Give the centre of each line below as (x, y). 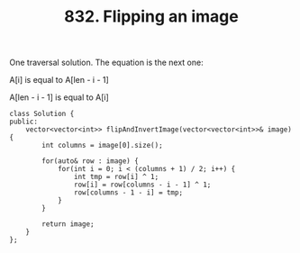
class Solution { (42, 114)
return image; (68, 224)
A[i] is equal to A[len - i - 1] (59, 80)
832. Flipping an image (151, 17)
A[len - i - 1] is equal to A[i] (59, 97)
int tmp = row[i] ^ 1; (116, 177)
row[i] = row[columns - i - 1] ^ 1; (142, 185)
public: (24, 122)
